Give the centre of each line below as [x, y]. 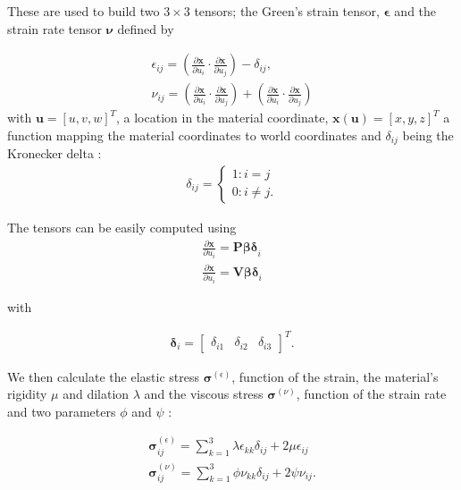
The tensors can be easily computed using [122, 227]
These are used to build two [84, 11]
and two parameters [62, 411]
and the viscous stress [204, 394]
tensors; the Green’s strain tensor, [287, 11]
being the [428, 135]
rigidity [27, 394]
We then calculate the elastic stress [103, 376]
